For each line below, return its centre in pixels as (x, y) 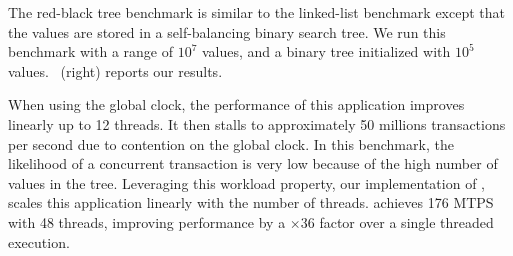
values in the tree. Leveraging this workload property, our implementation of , (246, 182)
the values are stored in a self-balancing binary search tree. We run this (227, 31)
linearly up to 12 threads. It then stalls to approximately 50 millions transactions (257, 123)
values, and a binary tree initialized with (326, 51)
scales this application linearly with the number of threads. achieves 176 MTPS (251, 202)
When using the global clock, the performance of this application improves (236, 104)
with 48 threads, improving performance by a (147, 221)
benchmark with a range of (90, 51)
